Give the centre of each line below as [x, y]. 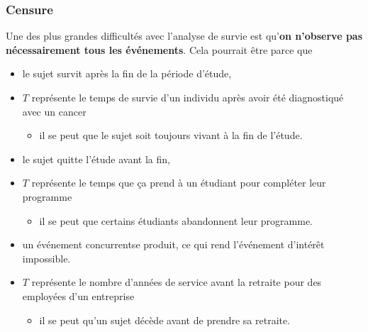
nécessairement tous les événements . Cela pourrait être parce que [159, 49]
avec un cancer [54, 111]
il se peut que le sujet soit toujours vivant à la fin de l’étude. [171, 135]
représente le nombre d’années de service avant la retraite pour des [177, 282]
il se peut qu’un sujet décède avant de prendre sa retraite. [165, 320]
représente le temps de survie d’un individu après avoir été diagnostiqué [188, 97]
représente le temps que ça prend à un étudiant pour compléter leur [179, 183]
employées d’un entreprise [78, 295]
